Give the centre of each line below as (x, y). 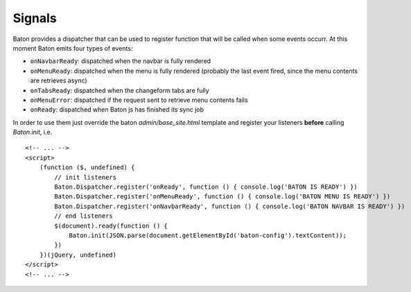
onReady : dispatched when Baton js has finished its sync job (117, 110)
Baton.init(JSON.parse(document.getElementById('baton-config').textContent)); (208, 235)
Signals (35, 18)
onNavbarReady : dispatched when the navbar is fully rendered (121, 61)
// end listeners (84, 216)
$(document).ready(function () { (111, 226)
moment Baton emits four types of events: (73, 48)
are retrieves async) (59, 80)
